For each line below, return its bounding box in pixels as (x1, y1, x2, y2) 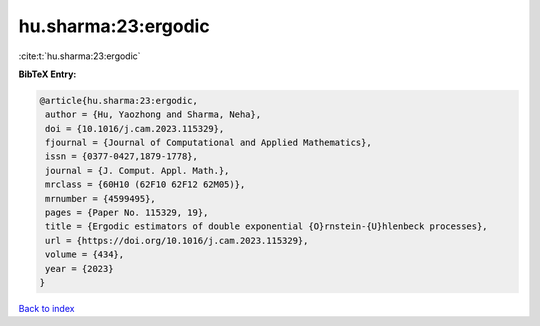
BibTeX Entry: (18, 68, 77, 80)
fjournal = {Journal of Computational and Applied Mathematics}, (45, 137, 372, 149)
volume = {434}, (45, 249, 125, 260)
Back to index (18, 302, 75, 314)
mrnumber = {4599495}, (45, 193, 157, 204)
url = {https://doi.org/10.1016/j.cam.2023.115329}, (45, 235, 309, 246)
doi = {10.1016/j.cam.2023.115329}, (45, 123, 225, 134)
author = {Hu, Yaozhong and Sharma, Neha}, (45, 109, 262, 120)
